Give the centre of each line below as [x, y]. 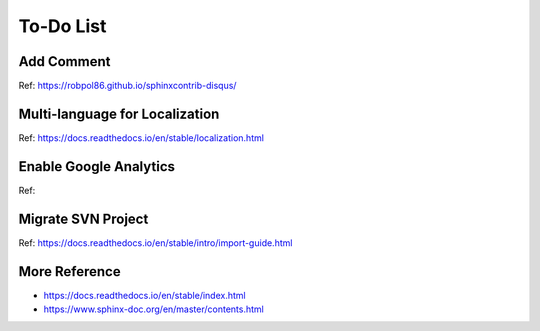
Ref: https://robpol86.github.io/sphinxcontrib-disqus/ [127, 86]
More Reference [69, 271]
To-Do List [62, 26]
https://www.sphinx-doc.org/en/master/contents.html [153, 309]
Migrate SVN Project [83, 218]
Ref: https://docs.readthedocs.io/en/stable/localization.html [141, 137]
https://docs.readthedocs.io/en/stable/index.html [144, 295]
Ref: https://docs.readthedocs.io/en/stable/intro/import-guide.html [155, 242]
